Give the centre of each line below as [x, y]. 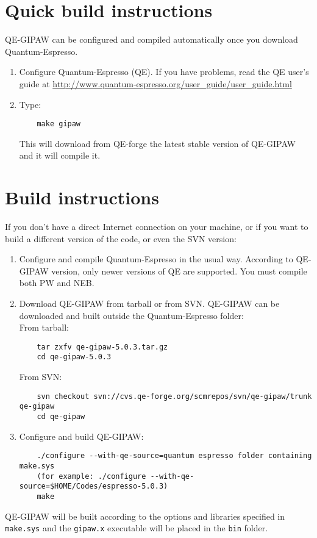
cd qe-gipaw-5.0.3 [74, 357]
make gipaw [59, 124]
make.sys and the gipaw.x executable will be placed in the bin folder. [137, 528]
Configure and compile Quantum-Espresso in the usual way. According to [156, 259]
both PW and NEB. [57, 283]
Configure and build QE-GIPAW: [81, 436]
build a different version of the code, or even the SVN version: [121, 238]
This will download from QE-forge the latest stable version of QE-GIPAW [157, 143]
